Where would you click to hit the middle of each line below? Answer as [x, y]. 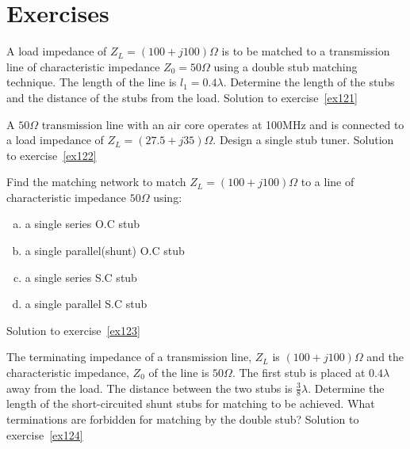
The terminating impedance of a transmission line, [129, 357]
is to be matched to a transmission [306, 51]
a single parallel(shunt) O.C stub [105, 251]
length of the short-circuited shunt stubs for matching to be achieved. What [191, 403]
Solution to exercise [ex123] [73, 330]
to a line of [328, 182]
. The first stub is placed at [299, 373]
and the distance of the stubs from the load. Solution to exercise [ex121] [182, 97]
